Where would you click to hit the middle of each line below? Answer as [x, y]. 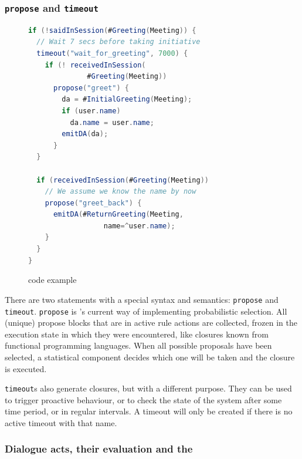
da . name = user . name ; [112, 122]
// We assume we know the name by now [121, 192]
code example [52, 280]
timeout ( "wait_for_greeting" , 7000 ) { [112, 53]
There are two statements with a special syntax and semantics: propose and [142, 299]
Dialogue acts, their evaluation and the [99, 449]
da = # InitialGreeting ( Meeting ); [127, 99]
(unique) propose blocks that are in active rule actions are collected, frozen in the [151, 323]
